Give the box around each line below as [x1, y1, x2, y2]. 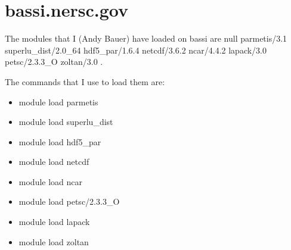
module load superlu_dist [18, 115, 113, 128]
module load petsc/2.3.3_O [18, 195, 120, 208]
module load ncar [18, 175, 83, 187]
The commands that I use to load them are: [5, 75, 165, 87]
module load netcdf [18, 155, 89, 168]
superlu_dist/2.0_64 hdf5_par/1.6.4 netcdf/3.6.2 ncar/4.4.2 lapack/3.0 [5, 43, 267, 56]
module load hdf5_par [18, 135, 101, 148]
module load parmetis [18, 95, 98, 108]
